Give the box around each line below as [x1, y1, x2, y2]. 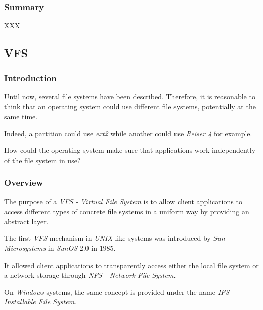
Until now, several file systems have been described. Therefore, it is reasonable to [4, 91, 255, 101]
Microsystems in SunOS [4, 242, 78, 253]
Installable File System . [4, 296, 76, 307]
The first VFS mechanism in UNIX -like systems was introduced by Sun [4, 233, 225, 243]
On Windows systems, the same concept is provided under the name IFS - [4, 286, 235, 297]
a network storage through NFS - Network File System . [4, 270, 176, 280]
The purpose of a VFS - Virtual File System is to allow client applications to [4, 196, 242, 206]
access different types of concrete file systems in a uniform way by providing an [4, 206, 249, 217]
